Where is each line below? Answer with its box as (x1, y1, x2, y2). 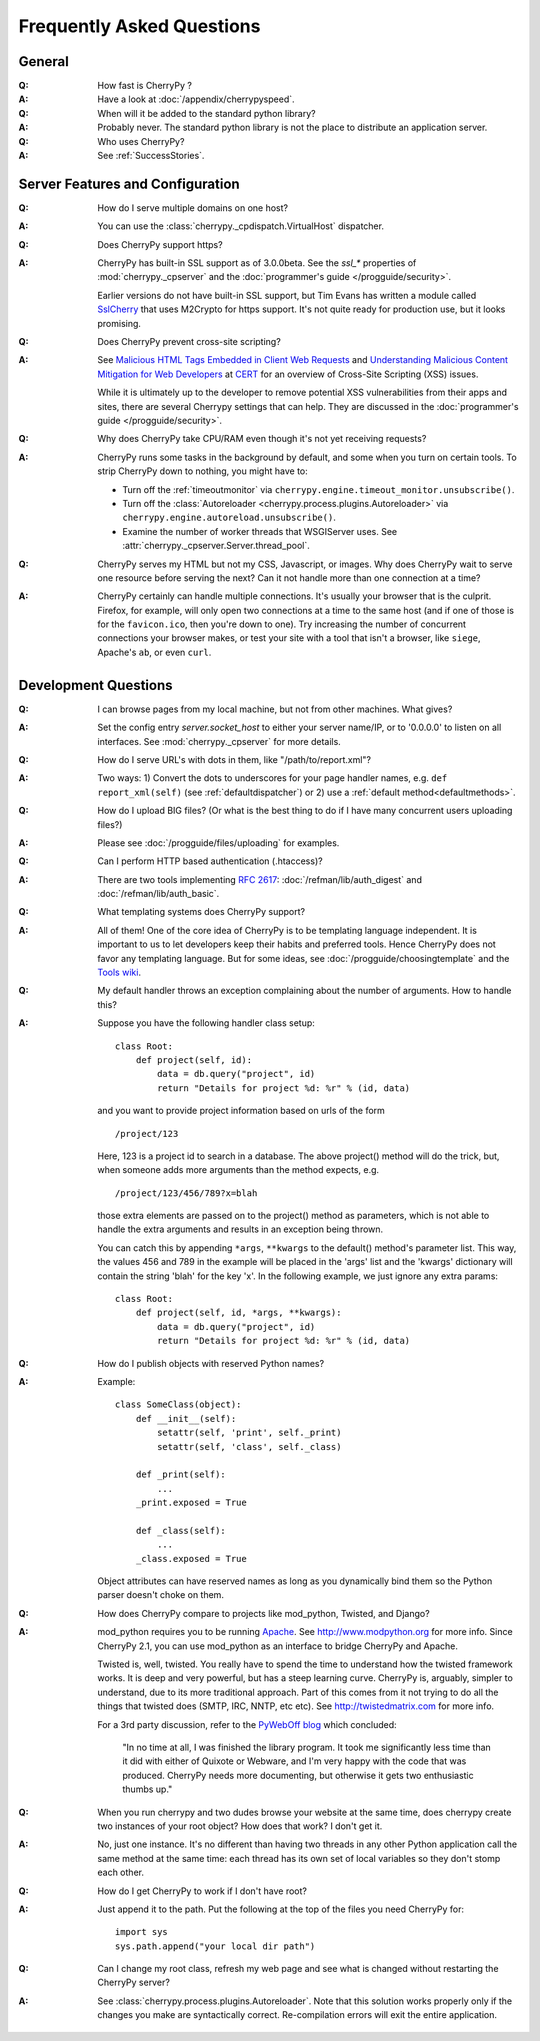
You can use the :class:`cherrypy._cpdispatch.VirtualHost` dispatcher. (97, 220, 385, 232)
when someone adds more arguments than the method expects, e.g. (97, 1164, 380, 1176)
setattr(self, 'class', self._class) (156, 1441, 342, 1452)
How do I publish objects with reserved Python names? (97, 1357, 325, 1369)
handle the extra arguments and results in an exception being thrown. (97, 1223, 384, 1235)
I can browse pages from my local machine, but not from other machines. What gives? (97, 703, 453, 715)
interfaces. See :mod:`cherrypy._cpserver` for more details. (97, 735, 342, 747)
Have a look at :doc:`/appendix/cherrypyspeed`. (97, 93, 295, 105)
